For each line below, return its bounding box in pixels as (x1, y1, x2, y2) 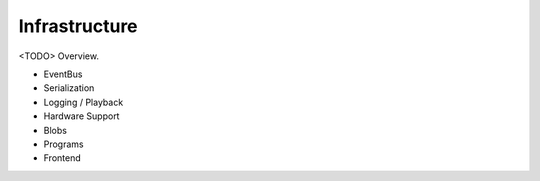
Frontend (43, 152, 82, 164)
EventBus (43, 68, 83, 80)
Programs (43, 138, 84, 150)
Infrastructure (18, 15, 139, 37)
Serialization (43, 82, 95, 94)
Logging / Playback (43, 96, 124, 108)
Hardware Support (43, 110, 120, 122)
